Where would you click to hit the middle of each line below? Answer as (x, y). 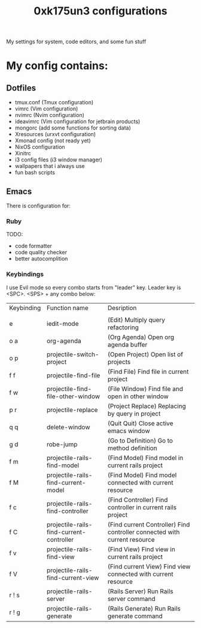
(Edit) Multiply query (136, 320)
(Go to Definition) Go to (140, 440)
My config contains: (57, 66)
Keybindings (25, 274)
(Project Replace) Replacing (147, 406)
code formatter (33, 246)
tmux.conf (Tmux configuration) (54, 103)
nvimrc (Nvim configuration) (50, 115)
